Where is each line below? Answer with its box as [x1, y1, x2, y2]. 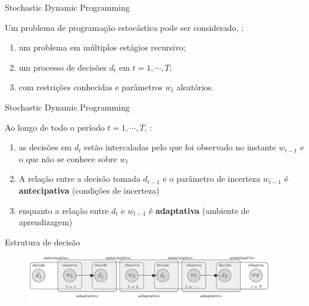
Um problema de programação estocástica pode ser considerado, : [5, 21, 244, 33]
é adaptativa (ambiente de [149, 204, 249, 216]
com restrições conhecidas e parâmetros [18, 81, 163, 93]
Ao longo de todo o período [5, 121, 105, 133]
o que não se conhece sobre [18, 152, 117, 165]
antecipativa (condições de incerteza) [18, 184, 160, 196]
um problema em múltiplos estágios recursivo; [18, 41, 186, 53]
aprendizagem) [18, 216, 73, 228]
